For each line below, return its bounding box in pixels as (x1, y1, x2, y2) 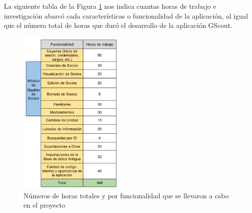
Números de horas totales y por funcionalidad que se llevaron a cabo (23, 190, 229, 200)
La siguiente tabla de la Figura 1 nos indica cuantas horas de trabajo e (4, 1, 216, 11)
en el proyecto (23, 200, 66, 210)
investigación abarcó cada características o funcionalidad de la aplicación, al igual (4, 10, 248, 21)
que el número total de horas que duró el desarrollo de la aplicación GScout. (4, 20, 232, 30)
